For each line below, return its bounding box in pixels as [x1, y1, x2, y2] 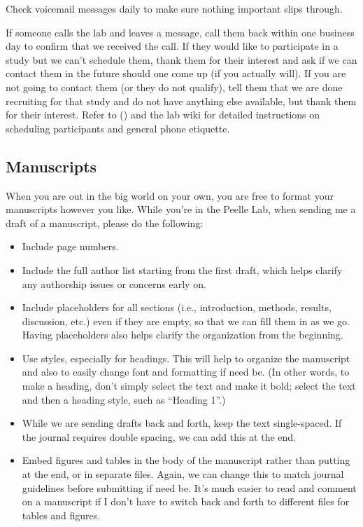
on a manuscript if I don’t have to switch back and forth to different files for [22, 494, 350, 509]
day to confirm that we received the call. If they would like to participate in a [6, 39, 339, 53]
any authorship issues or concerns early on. [22, 276, 206, 291]
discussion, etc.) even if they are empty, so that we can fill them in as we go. [22, 313, 350, 328]
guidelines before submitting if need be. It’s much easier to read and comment [22, 480, 357, 495]
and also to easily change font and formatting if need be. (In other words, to [22, 364, 350, 379]
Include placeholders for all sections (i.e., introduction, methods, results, [22, 300, 332, 315]
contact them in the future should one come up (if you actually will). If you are [6, 66, 346, 81]
